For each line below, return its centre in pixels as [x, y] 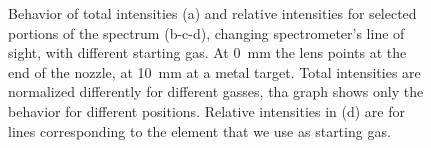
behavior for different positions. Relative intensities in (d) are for [206, 110]
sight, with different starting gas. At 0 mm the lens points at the [207, 52]
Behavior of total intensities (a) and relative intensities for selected [212, 13]
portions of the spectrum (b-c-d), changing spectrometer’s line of [206, 32]
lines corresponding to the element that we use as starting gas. [199, 130]
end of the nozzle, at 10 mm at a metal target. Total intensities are [214, 71]
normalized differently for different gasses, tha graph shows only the [216, 91]
